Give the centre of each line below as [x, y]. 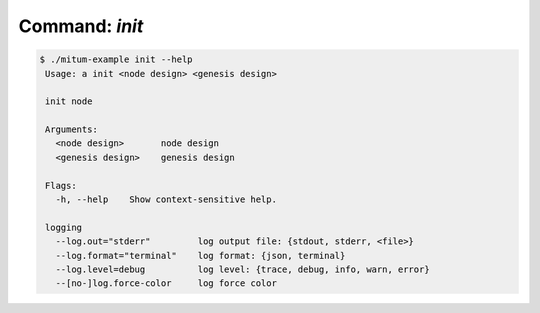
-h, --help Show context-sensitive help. [166, 199]
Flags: [61, 185]
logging [64, 227]
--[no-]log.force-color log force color [166, 283]
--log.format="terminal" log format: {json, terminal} [200, 255]
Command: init [81, 26]
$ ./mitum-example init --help [116, 59]
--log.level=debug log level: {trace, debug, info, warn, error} [242, 269]
